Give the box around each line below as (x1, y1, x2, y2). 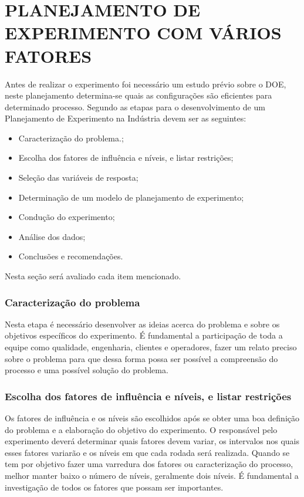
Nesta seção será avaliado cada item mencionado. (5, 270, 181, 282)
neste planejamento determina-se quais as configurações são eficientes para (5, 89, 272, 102)
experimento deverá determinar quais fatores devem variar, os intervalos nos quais (5, 435, 300, 447)
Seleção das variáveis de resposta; (18, 171, 139, 184)
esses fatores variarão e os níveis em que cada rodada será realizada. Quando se (5, 446, 290, 458)
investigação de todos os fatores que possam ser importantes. (5, 481, 224, 493)
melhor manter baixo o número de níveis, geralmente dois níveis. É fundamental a (5, 469, 299, 481)
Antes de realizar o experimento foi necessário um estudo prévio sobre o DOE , (5, 77, 286, 90)
